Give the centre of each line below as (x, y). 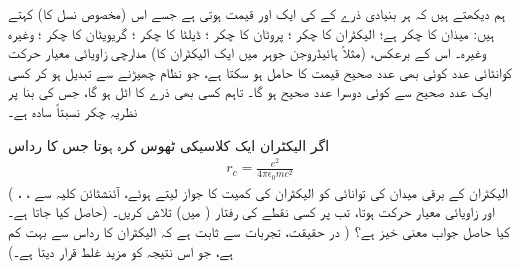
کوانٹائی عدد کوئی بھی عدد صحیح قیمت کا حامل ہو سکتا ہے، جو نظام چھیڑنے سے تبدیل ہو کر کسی (260, 71)
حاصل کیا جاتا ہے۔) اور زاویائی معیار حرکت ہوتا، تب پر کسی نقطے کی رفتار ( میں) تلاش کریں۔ (251, 211)
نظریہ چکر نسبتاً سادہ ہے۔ (73, 110)
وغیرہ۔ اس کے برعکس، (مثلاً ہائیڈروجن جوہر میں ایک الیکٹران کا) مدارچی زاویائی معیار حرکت (247, 52)
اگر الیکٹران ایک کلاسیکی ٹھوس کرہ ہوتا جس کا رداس (169, 144)
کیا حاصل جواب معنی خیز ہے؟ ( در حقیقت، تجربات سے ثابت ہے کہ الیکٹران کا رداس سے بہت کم (259, 230)
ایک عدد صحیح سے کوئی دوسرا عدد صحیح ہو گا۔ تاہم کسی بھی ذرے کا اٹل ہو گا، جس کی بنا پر (250, 91)
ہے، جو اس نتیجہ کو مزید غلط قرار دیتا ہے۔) (120, 250)
